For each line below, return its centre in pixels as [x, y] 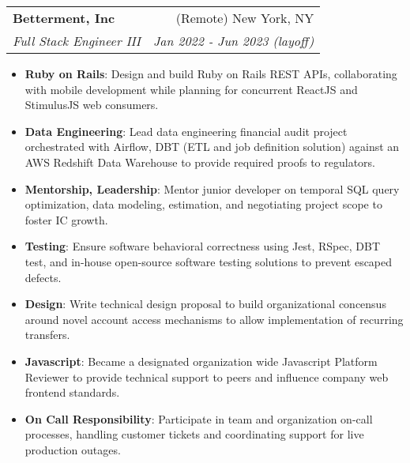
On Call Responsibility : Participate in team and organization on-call [199, 418]
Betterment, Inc [64, 18]
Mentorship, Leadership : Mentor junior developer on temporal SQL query [212, 188]
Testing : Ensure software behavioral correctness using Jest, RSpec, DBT [202, 246]
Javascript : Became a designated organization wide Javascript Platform [201, 361]
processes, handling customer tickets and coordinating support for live [194, 434]
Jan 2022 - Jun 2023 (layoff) [233, 41]
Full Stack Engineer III [77, 41]
